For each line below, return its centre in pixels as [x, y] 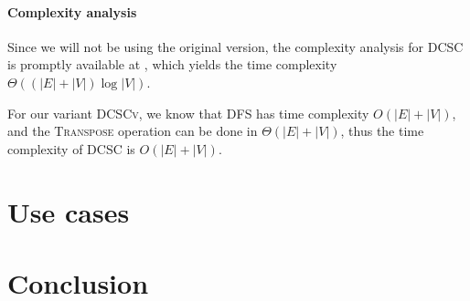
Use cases [69, 211]
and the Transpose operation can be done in [133, 131]
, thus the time [382, 131]
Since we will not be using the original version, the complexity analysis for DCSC [235, 46]
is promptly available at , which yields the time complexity [172, 64]
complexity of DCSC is [71, 148]
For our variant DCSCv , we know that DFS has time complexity [188, 113]
